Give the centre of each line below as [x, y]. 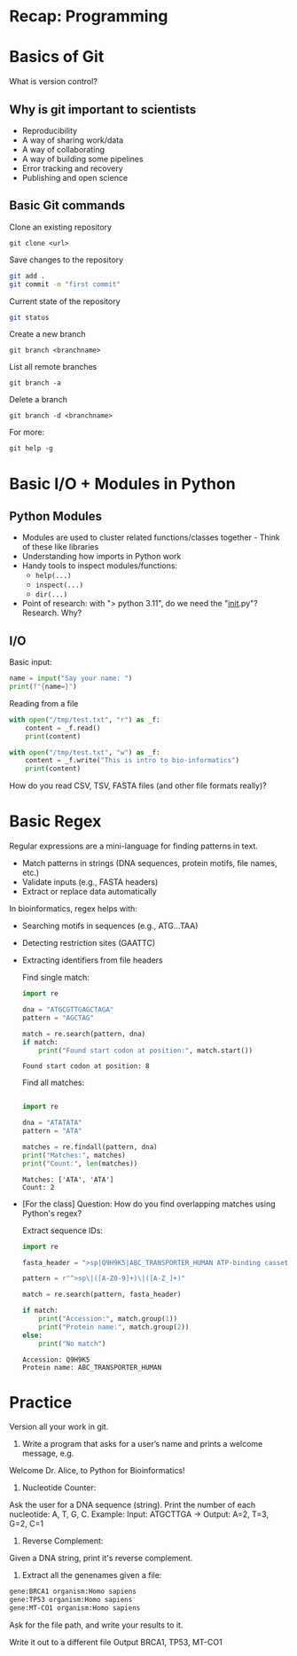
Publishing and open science [75, 177]
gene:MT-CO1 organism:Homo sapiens [75, 1608]
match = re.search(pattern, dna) [84, 1034]
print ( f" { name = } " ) [43, 687]
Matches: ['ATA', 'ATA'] [68, 1180]
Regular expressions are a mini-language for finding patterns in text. [134, 846]
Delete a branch [39, 400]
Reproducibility [50, 130]
